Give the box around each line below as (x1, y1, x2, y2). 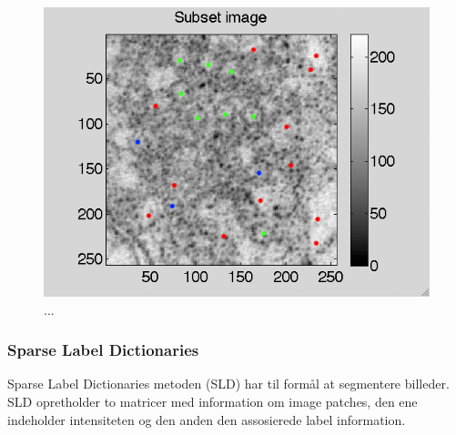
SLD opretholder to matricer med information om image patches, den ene (7, 392, 418, 410)
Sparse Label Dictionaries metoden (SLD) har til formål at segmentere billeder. (7, 374, 450, 393)
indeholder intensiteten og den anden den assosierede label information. (7, 410, 406, 429)
